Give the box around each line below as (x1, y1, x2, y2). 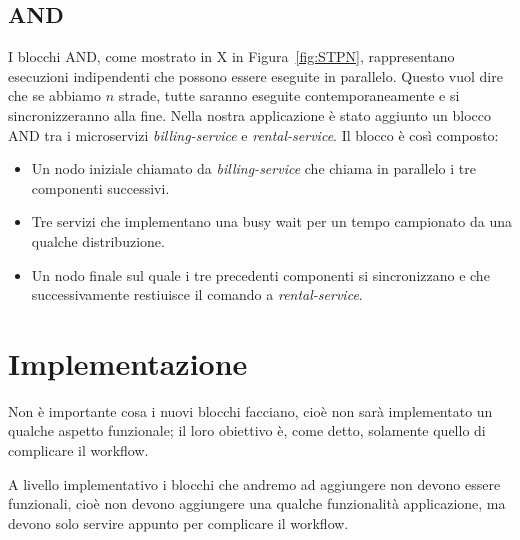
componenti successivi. (31, 177, 170, 198)
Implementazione (8, 342, 248, 383)
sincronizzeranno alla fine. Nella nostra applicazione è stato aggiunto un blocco (8, 104, 491, 125)
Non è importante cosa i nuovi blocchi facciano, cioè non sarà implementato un (8, 400, 493, 421)
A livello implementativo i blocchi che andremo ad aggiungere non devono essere (8, 473, 501, 494)
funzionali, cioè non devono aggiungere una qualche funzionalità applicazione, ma (8, 493, 506, 514)
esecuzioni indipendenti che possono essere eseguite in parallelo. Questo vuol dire (8, 65, 503, 86)
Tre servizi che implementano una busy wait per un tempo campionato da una (31, 211, 512, 232)
